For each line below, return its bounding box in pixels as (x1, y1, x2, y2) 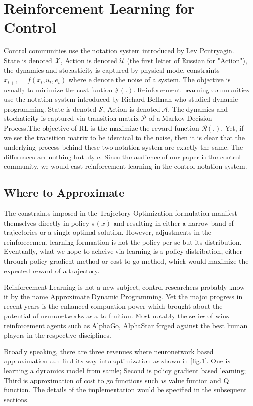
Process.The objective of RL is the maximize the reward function (4, 122, 199, 133)
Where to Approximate (4, 185, 125, 200)
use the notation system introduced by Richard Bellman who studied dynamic (4, 94, 238, 104)
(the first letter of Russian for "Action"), (127, 55, 247, 65)
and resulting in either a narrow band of (113, 217, 234, 227)
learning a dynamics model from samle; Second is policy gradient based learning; (4, 365, 246, 375)
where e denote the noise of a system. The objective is (68, 74, 230, 85)
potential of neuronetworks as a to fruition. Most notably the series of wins (4, 311, 229, 321)
